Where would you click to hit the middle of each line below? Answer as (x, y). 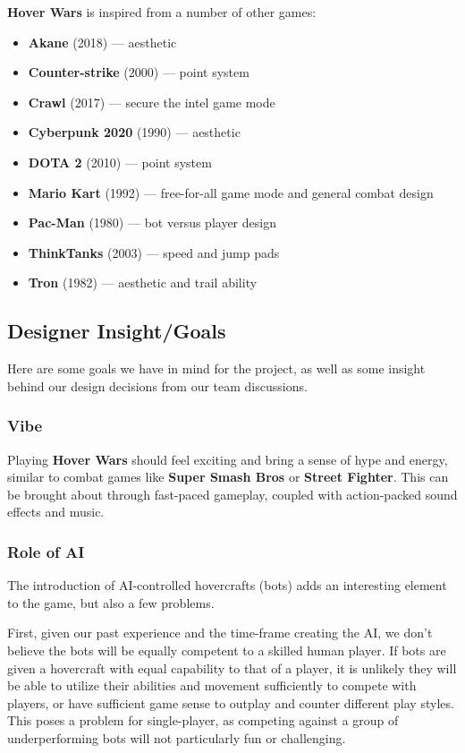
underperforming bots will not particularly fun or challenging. (177, 737)
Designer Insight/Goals (117, 331)
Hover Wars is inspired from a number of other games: (162, 12)
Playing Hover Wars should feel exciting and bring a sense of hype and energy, (228, 459)
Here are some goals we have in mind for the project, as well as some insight (216, 368)
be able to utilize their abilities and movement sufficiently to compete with (212, 685)
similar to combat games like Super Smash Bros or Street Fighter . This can (228, 477)
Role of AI (46, 551)
